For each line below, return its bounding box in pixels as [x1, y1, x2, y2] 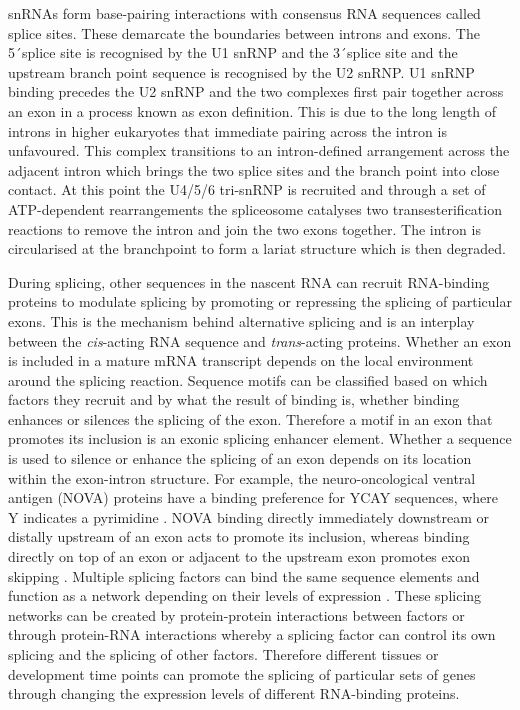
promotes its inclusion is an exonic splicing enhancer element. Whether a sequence [8, 428, 512, 449]
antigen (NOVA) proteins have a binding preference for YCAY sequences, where [8, 487, 499, 508]
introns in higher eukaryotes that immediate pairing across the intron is [8, 120, 447, 141]
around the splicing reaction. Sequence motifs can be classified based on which [8, 369, 488, 390]
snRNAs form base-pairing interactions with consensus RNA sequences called [8, 3, 481, 23]
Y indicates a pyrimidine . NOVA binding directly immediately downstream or [8, 506, 490, 527]
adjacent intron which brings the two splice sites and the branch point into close [8, 159, 500, 180]
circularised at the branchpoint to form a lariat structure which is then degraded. [8, 238, 506, 259]
